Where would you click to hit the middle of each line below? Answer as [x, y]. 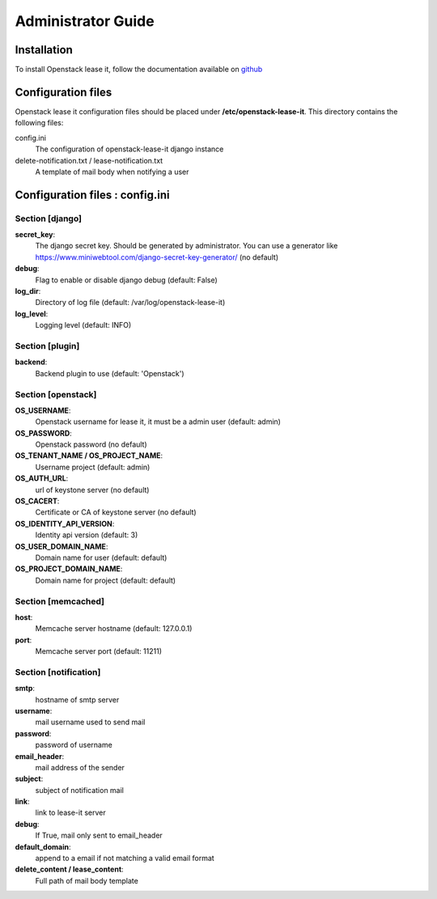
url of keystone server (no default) [92, 490]
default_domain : [43, 846]
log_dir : [28, 291]
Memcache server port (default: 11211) [98, 651]
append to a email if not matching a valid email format [125, 859]
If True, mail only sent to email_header [99, 835]
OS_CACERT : [37, 501]
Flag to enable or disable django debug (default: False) [126, 280]
